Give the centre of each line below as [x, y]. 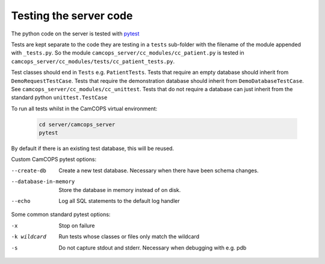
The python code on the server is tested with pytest [75, 34]
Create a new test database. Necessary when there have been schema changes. [159, 170]
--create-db [29, 170]
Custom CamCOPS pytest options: [54, 160]
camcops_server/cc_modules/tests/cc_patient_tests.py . [93, 61]
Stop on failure [77, 226]
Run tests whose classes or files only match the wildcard [129, 236]
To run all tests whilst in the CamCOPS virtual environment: [84, 109]
